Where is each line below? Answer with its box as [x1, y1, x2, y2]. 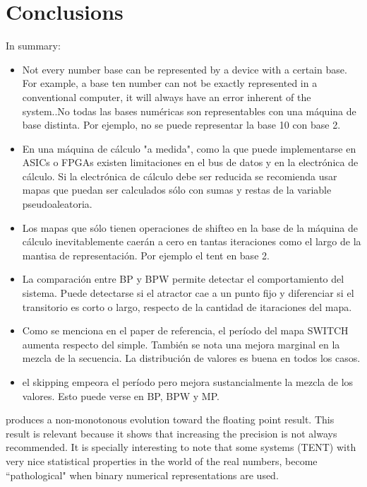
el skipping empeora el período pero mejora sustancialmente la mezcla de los [22, 375, 354, 389]
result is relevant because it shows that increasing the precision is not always [6, 426, 337, 440]
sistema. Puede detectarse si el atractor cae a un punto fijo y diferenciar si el [22, 286, 354, 300]
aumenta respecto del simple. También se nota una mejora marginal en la [22, 336, 340, 351]
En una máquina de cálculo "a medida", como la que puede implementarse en [22, 141, 356, 156]
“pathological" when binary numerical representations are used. [6, 467, 279, 482]
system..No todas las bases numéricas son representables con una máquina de [22, 103, 356, 118]
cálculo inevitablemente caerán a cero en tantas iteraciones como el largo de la [22, 234, 361, 249]
